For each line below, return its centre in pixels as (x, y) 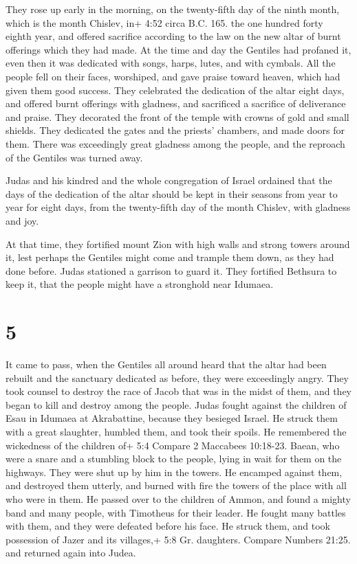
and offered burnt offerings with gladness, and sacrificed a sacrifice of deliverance (176, 103)
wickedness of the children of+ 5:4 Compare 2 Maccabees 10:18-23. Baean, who (173, 445)
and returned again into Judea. (71, 553)
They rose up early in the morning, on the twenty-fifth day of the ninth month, (173, 9)
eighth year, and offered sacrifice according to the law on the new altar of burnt (173, 36)
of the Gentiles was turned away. (74, 157)
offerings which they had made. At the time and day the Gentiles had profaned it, (178, 49)
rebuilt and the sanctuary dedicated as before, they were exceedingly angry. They (177, 377)
